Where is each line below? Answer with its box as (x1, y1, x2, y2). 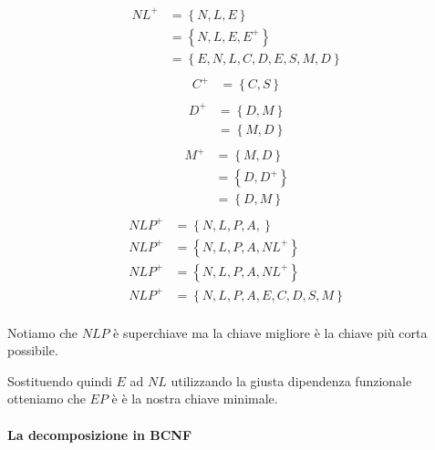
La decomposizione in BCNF (7, 424, 192, 444)
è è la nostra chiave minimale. (111, 389, 278, 408)
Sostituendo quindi (7, 371, 112, 390)
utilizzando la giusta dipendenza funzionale (171, 371, 412, 390)
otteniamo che (7, 389, 86, 408)
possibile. (7, 341, 58, 360)
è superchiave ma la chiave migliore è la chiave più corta (113, 322, 428, 342)
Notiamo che (7, 322, 78, 342)
